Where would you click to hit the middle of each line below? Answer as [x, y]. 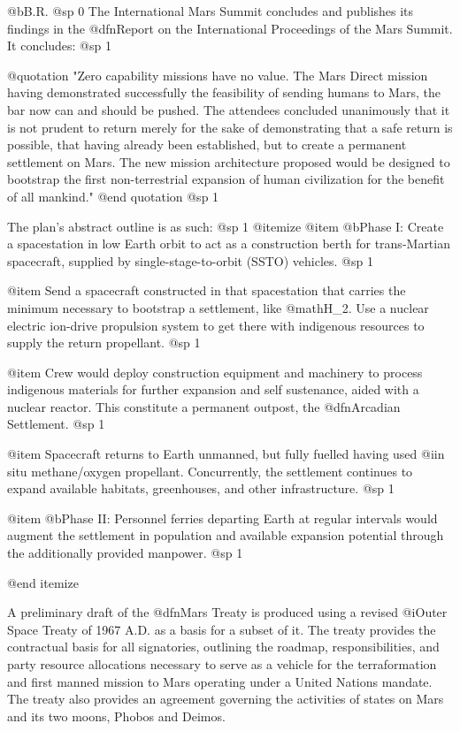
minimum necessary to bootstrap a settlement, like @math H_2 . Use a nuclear [218, 307]
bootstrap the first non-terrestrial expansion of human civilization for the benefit [226, 179]
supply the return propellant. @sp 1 [104, 343]
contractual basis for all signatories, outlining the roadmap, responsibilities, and [223, 647]
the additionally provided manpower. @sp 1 [125, 553]
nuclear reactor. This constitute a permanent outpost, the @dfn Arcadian [204, 406]
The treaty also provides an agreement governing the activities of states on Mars [226, 699]
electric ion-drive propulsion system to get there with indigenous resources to [216, 325]
